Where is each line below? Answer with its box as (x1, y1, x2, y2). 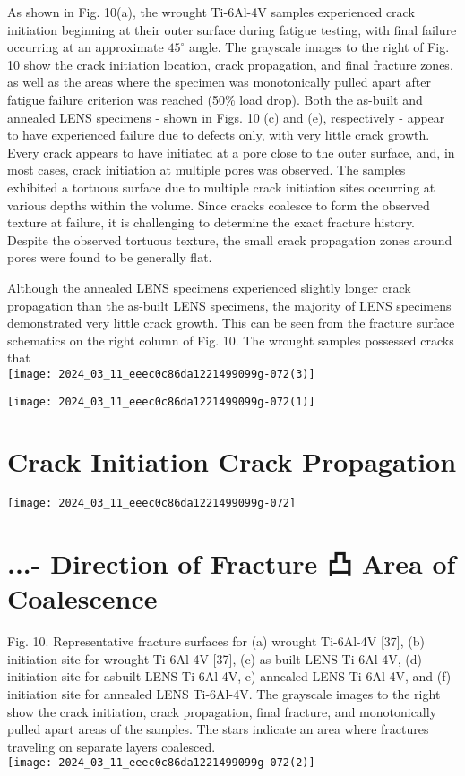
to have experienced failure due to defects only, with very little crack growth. (7, 125, 430, 144)
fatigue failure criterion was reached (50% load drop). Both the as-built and (7, 90, 423, 108)
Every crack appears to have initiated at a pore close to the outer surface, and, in (7, 142, 455, 161)
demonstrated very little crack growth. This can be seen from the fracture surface (7, 313, 455, 332)
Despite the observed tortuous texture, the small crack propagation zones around (7, 230, 452, 249)
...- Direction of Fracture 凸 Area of (7, 545, 456, 582)
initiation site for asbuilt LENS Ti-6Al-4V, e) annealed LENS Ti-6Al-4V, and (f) (7, 667, 452, 686)
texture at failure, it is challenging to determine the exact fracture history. (7, 213, 416, 232)
